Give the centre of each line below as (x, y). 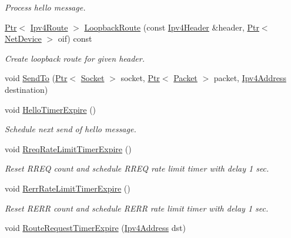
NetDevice (23, 38)
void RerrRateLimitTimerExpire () (68, 188)
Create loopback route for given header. (75, 58)
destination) (26, 89)
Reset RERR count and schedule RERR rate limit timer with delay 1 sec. (137, 208)
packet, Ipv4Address (250, 78)
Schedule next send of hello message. (71, 129)
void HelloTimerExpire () (51, 109)
